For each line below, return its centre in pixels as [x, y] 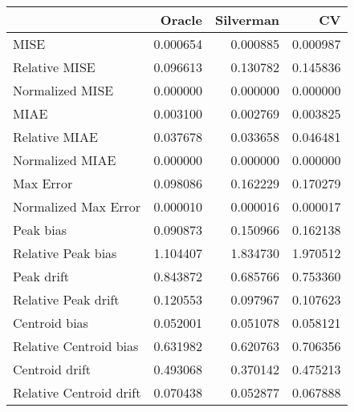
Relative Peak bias [65, 253]
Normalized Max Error [77, 206]
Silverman [247, 20]
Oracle [181, 20]
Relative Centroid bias [76, 346]
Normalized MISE [63, 90]
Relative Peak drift [66, 299]
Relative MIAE [55, 137]
